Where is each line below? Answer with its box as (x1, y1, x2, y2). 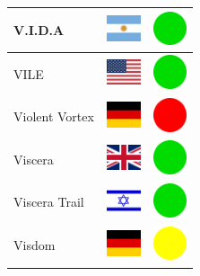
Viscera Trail (13, 192, 84, 211)
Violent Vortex (13, 107, 94, 126)
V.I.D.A (13, 20, 65, 39)
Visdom (13, 236, 56, 254)
